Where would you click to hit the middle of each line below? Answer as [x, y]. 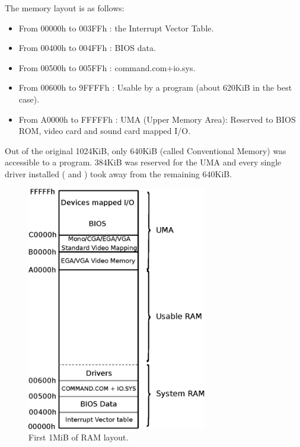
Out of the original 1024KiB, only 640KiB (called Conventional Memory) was [146, 150]
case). [29, 99]
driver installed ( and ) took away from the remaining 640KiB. [119, 173]
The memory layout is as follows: [65, 8]
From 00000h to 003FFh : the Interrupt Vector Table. [116, 28]
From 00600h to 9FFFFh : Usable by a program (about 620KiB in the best [155, 87]
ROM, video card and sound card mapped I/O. [105, 131]
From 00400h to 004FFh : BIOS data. [87, 48]
